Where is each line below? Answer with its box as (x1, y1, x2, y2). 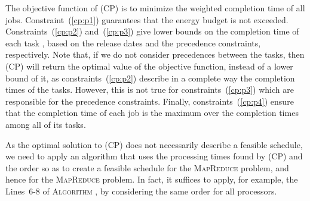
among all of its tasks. (5, 118, 86, 130)
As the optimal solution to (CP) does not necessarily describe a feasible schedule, (5, 138, 303, 150)
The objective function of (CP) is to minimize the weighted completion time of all (5, 2, 305, 14)
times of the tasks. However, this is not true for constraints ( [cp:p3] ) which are (5, 83, 294, 96)
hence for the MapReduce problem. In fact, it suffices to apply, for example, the (5, 173, 298, 186)
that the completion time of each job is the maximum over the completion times (5, 106, 299, 119)
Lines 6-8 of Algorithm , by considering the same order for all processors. (5, 184, 277, 197)
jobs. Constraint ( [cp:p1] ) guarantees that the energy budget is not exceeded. (5, 13, 288, 26)
